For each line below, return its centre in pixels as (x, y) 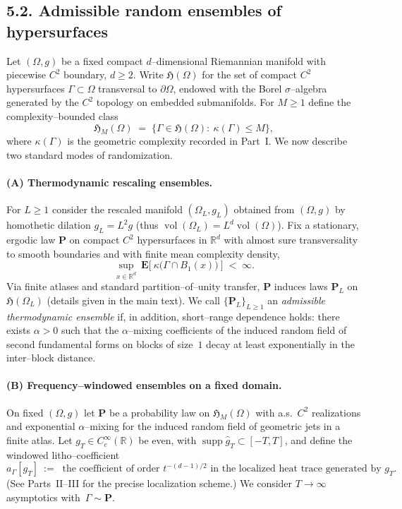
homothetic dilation (49, 225)
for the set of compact (250, 74)
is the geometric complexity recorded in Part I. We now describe (207, 141)
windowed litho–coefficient (63, 454)
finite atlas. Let (39, 440)
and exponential (41, 426)
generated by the (43, 102)
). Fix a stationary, (318, 225)
